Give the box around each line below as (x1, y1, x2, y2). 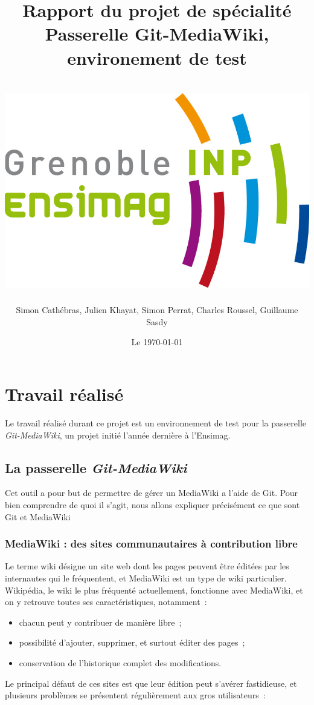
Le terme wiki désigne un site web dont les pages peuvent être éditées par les (5, 560, 289, 572)
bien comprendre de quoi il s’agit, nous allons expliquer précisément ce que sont (5, 498, 300, 511)
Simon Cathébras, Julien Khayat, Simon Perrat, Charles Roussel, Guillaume (16, 303, 298, 316)
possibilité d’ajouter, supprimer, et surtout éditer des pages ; (19, 636, 245, 649)
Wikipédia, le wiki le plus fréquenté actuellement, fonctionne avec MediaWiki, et (5, 583, 303, 596)
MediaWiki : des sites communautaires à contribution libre (5, 536, 298, 551)
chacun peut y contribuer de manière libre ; (19, 615, 182, 628)
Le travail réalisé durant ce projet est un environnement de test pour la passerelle (5, 417, 306, 429)
